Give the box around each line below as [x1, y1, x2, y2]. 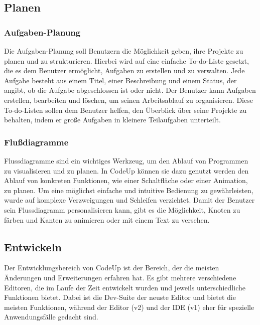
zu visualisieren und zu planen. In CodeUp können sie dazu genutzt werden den [4, 165, 249, 176]
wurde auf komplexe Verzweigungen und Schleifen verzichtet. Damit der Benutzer [4, 195, 255, 205]
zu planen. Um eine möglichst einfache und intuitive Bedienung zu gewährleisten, [4, 185, 253, 195]
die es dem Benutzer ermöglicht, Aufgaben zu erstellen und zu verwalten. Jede [4, 65, 245, 76]
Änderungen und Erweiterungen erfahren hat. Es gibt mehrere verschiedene [4, 272, 236, 282]
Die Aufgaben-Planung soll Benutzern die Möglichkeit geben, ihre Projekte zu [4, 46, 243, 56]
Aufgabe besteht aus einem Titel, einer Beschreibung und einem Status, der [4, 75, 237, 85]
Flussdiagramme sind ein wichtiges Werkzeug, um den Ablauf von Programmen [4, 155, 248, 166]
